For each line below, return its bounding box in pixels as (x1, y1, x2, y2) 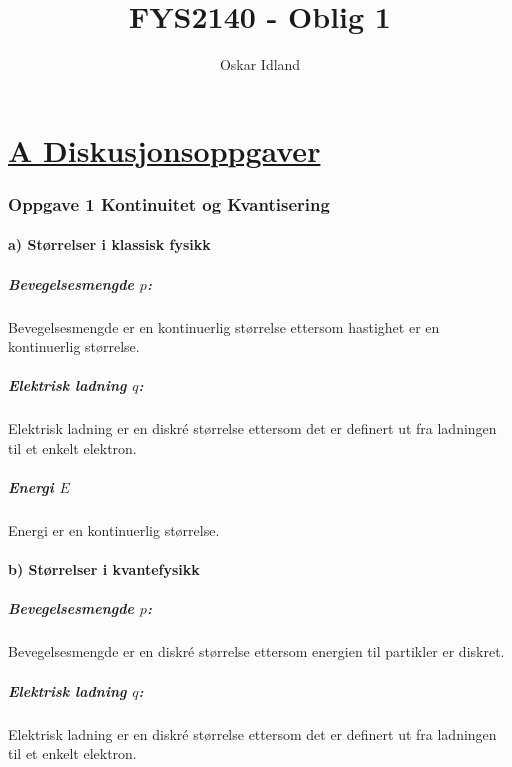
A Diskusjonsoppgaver (8, 129, 321, 170)
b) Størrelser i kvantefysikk (8, 559, 200, 580)
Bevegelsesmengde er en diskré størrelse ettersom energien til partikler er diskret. (8, 641, 505, 662)
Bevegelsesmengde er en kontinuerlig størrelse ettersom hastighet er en (8, 316, 440, 337)
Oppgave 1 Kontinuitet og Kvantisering (8, 191, 330, 216)
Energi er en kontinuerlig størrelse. (8, 520, 220, 540)
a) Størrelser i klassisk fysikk (8, 234, 211, 255)
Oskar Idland (219, 54, 301, 75)
